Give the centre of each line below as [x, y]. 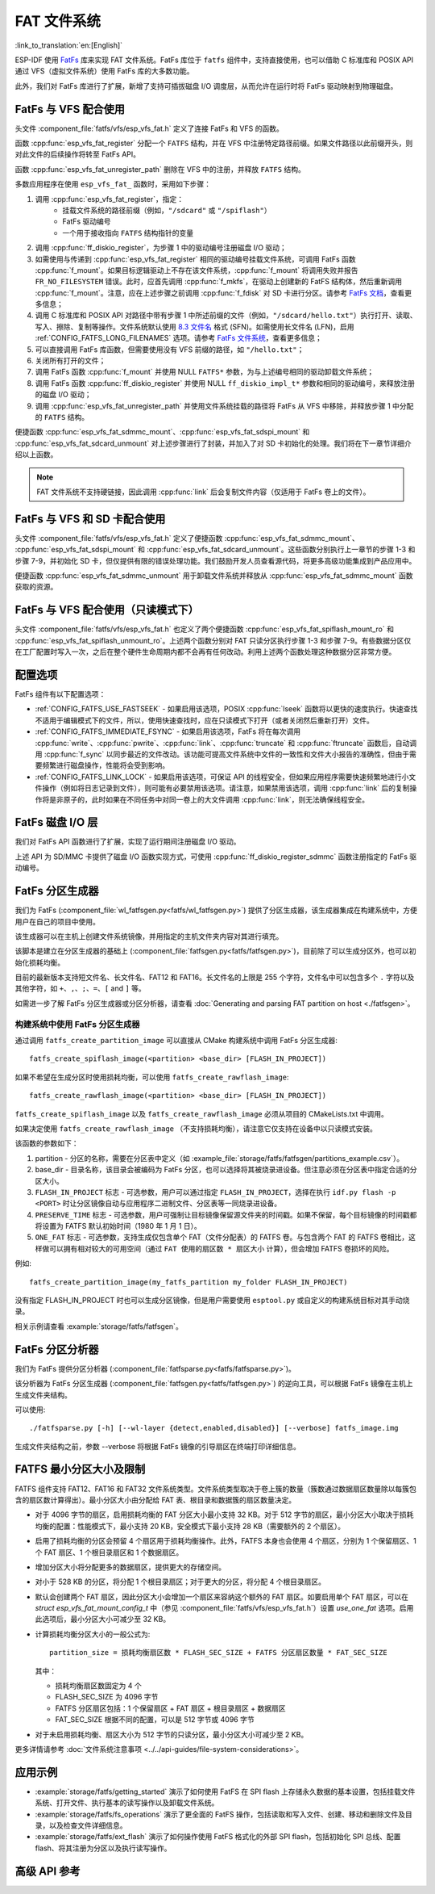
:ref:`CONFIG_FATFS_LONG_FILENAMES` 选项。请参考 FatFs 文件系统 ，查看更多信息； [178, 338]
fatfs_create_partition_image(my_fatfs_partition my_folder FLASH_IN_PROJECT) [188, 1282]
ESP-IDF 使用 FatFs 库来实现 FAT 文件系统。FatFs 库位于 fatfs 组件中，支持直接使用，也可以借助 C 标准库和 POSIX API [214, 60]
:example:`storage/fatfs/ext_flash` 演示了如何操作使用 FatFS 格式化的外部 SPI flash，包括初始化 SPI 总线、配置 [218, 1837]
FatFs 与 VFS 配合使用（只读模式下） [107, 610]
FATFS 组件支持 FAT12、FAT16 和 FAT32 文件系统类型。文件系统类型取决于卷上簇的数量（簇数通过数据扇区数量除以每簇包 [215, 1489]
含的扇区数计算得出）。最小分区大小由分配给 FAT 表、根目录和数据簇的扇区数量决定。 [155, 1500]
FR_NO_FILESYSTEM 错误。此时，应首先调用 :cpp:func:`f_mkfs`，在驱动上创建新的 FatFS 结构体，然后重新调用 [219, 282]
